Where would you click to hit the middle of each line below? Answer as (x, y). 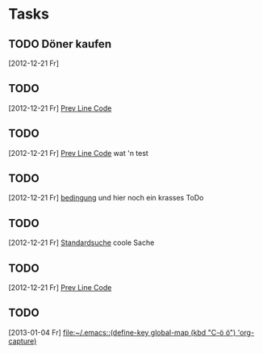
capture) (23, 341)
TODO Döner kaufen (60, 44)
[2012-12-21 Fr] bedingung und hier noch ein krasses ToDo (106, 198)
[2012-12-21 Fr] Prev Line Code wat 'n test (79, 153)
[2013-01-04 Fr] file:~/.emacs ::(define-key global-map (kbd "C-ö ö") (122, 332)
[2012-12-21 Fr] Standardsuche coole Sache (81, 242)
